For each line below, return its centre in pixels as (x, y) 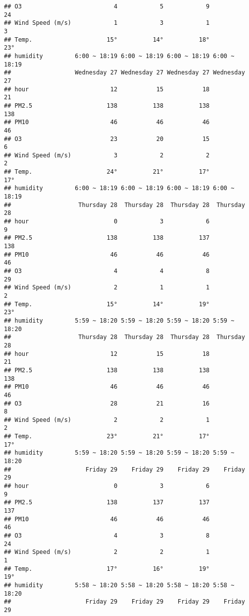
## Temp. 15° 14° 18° (107, 39)
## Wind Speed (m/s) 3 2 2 (107, 155)
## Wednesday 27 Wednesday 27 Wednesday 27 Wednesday (124, 73)
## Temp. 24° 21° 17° (107, 172)
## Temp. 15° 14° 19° (107, 304)
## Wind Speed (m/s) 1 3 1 (107, 23)
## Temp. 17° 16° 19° (107, 569)
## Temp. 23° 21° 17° (107, 437)
